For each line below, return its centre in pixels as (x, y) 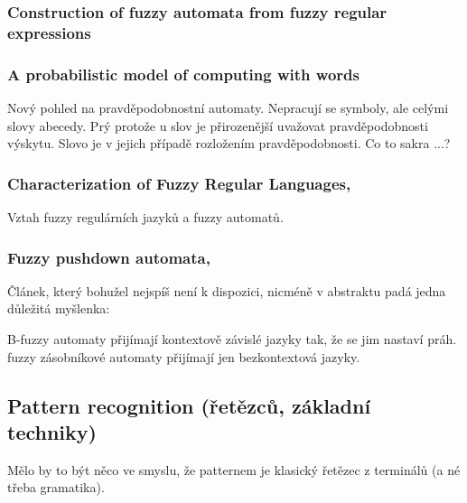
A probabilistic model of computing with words (183, 74)
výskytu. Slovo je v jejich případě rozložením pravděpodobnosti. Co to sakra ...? (229, 143)
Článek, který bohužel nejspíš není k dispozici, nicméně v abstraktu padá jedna (227, 290)
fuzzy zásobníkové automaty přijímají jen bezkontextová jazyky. (184, 356)
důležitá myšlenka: (59, 308)
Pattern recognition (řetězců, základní (189, 405)
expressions (49, 32)
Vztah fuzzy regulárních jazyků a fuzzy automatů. (145, 216)
